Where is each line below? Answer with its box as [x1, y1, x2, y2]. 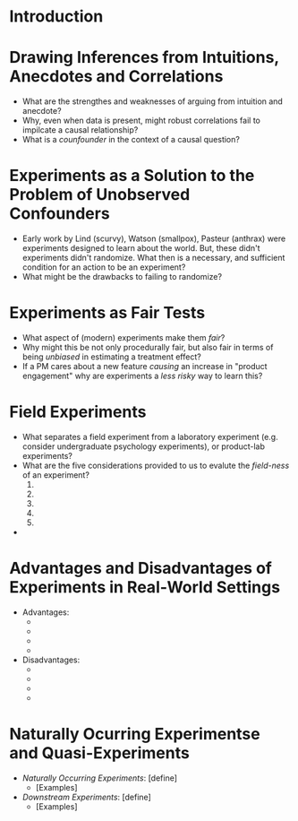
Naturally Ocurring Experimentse [9, 724, 261, 745]
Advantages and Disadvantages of [9, 558, 273, 579]
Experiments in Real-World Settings [9, 577, 280, 598]
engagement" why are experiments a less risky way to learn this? [21, 370, 263, 381]
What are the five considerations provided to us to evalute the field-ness [21, 460, 290, 471]
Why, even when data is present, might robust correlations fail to [21, 115, 261, 126]
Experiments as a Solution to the [9, 166, 255, 186]
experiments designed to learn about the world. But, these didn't [21, 243, 261, 254]
